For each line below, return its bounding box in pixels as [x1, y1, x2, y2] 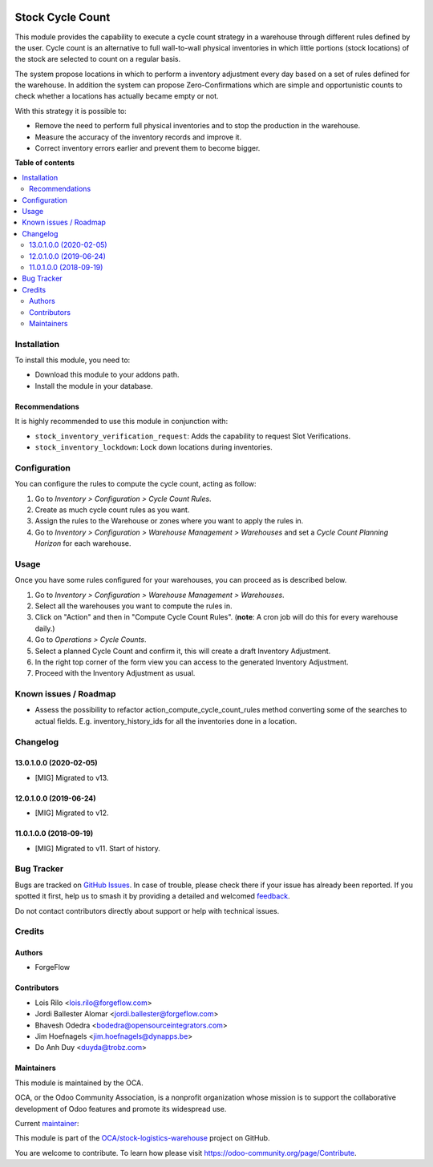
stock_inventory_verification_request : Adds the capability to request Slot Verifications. [34, 431, 351, 441]
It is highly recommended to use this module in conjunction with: [14, 417, 229, 426]
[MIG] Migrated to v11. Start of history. [34, 843, 160, 853]
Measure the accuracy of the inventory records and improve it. [34, 132, 242, 142]
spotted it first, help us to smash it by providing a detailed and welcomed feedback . [14, 891, 290, 901]
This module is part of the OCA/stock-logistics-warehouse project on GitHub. [14, 1133, 270, 1143]
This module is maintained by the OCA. [14, 1078, 144, 1088]
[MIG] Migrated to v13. [34, 773, 109, 782]
